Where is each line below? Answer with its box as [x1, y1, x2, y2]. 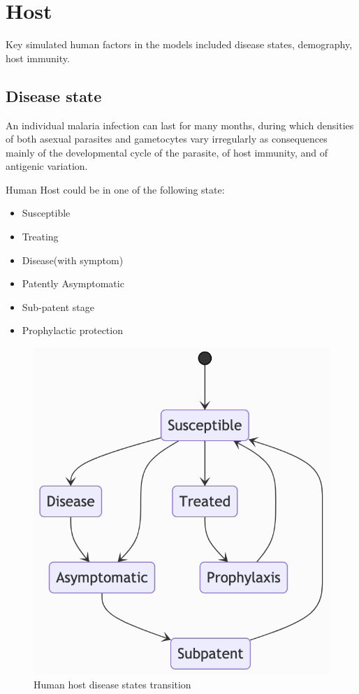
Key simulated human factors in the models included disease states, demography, [6, 37, 353, 52]
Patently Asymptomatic [22, 276, 124, 291]
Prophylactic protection [22, 323, 123, 338]
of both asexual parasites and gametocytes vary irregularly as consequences [6, 131, 328, 146]
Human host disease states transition [34, 677, 191, 691]
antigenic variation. [6, 159, 88, 173]
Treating [22, 229, 59, 244]
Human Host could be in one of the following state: [6, 182, 225, 196]
